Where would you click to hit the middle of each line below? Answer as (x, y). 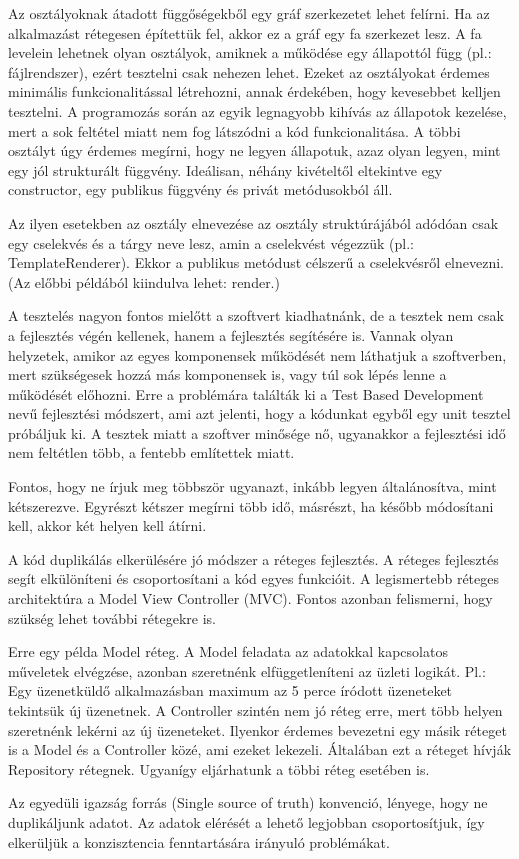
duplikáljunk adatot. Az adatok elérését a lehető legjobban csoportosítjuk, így (246, 821)
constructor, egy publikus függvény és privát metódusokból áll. (200, 189)
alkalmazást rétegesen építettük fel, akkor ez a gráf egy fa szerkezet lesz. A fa (245, 32)
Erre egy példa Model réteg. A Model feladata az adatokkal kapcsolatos (228, 651)
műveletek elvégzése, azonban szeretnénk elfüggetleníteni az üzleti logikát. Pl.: (247, 670)
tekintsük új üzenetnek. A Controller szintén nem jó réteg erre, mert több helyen (255, 710)
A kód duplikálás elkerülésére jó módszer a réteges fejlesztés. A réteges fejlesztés (253, 558)
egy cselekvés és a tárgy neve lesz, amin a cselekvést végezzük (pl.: (211, 242)
